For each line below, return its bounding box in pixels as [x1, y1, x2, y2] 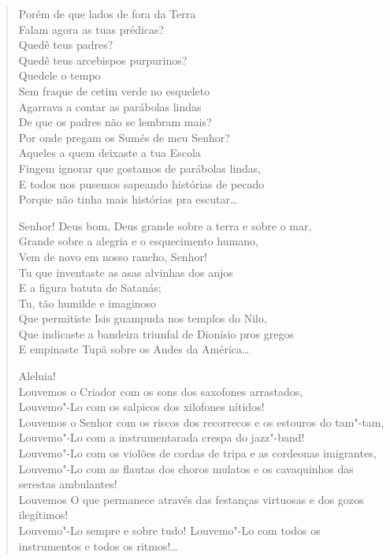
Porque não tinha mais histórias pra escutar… [18, 191, 238, 207]
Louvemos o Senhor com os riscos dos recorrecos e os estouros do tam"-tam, [18, 413, 384, 430]
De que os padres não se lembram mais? [18, 114, 212, 130]
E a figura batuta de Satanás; [18, 279, 162, 296]
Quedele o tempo [18, 67, 101, 84]
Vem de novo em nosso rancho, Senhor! [18, 248, 207, 264]
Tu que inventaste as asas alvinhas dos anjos [18, 263, 233, 280]
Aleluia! [18, 368, 56, 384]
